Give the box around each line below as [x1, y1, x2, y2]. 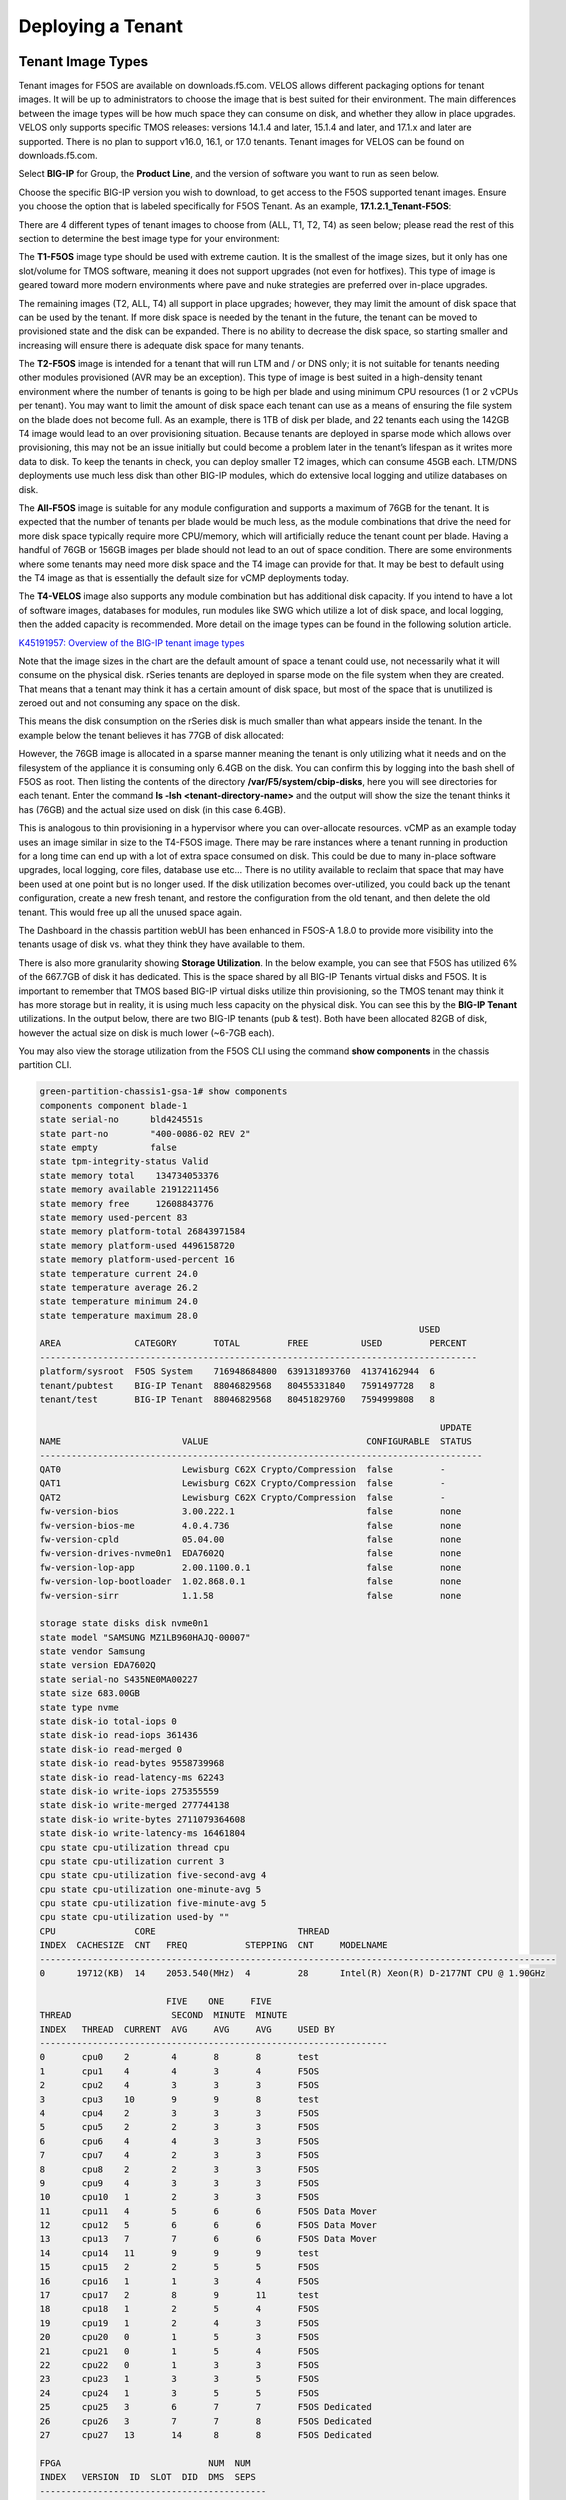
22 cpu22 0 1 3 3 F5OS [39, 2359, 320, 2370]
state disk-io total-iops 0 [39, 1716, 177, 1727]
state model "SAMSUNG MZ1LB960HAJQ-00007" [39, 1631, 251, 1643]
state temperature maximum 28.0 [39, 1310, 199, 1321]
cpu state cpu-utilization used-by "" [39, 1911, 230, 1923]
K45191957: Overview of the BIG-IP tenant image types [18, 636, 245, 649]
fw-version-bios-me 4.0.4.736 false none [39, 1520, 462, 1531]
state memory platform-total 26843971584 [39, 1226, 246, 1237]
